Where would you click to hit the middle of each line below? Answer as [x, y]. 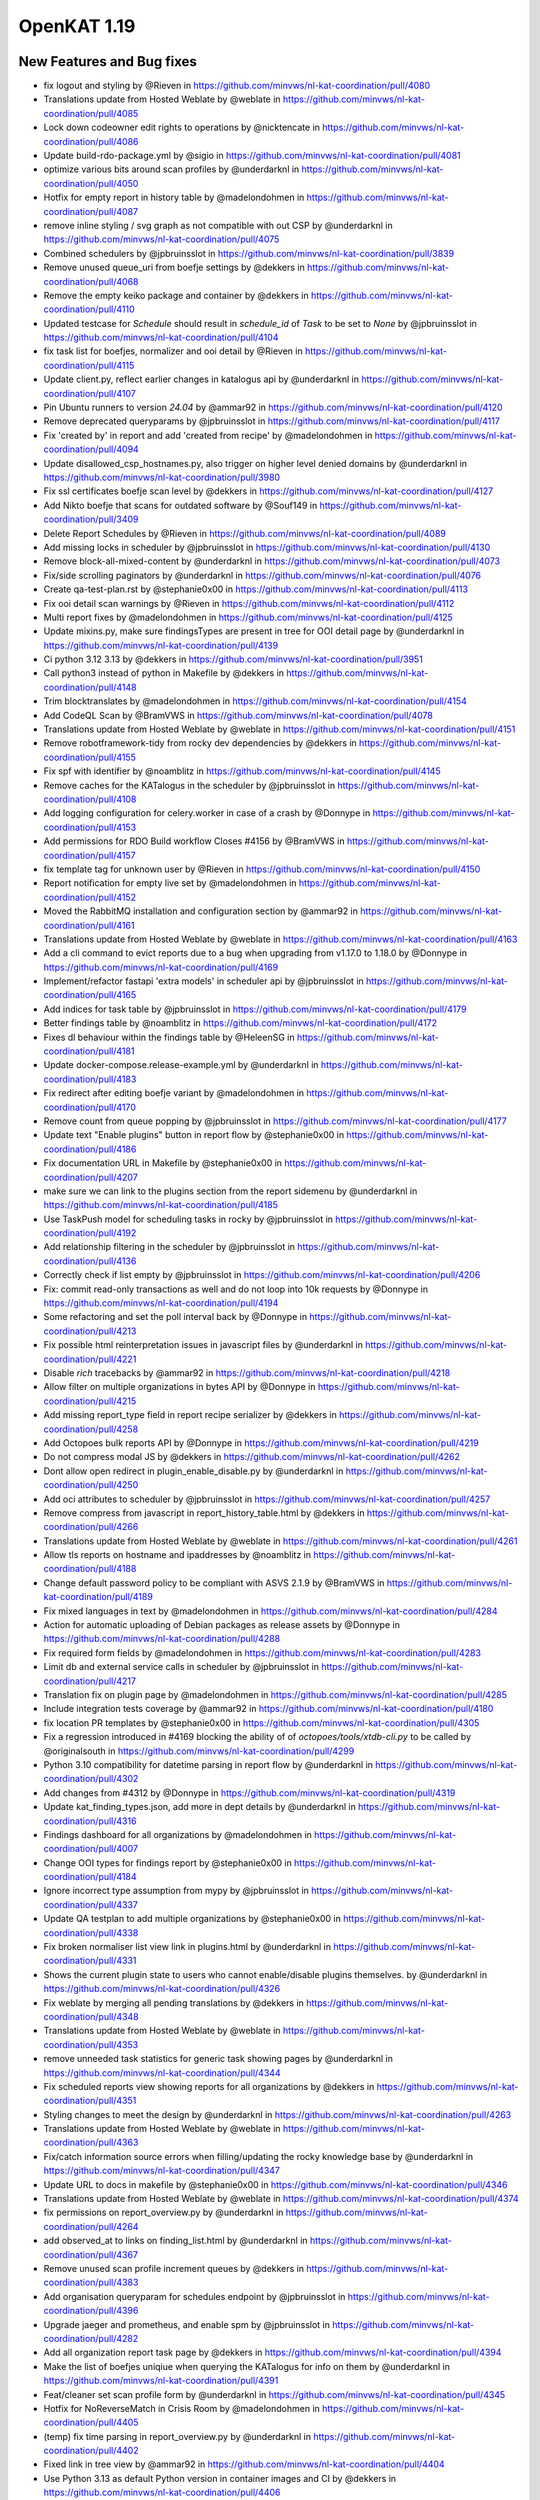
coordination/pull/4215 [90, 1401]
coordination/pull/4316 [90, 1821]
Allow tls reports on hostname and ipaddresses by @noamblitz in [177, 1555]
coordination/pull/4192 [90, 1233]
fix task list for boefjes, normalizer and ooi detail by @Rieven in [173, 351]
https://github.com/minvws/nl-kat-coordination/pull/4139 [161, 645]
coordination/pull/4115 [89, 365]
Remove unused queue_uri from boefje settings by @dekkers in [174, 267]
